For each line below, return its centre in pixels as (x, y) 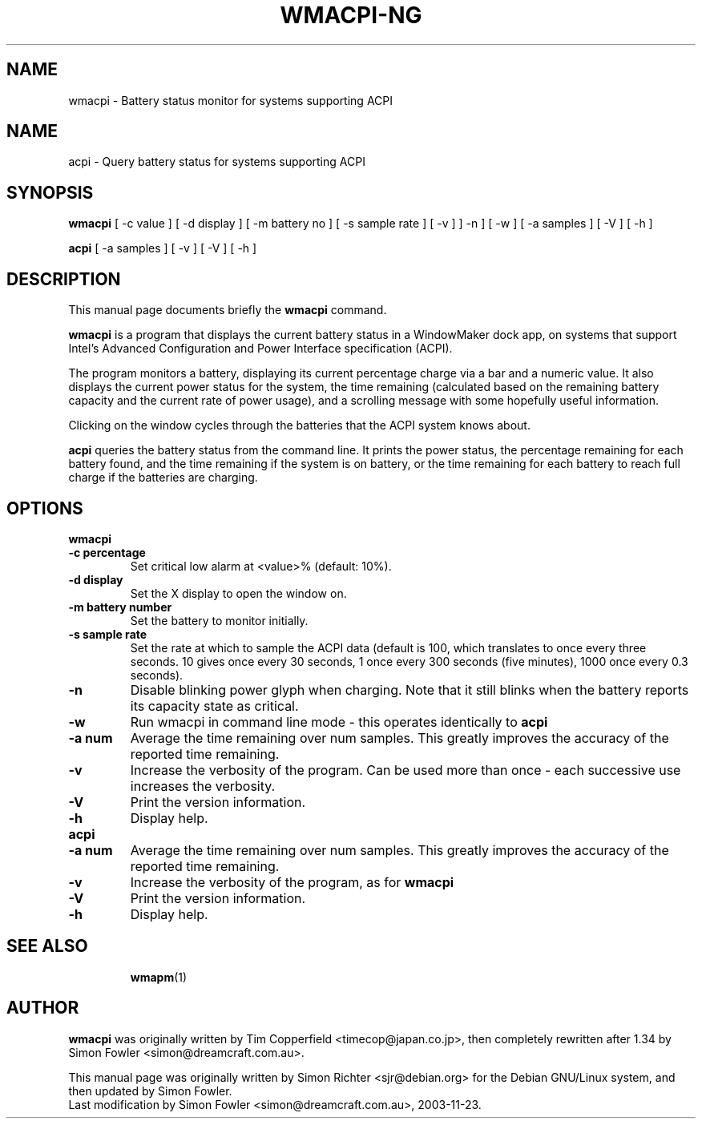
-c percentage (107, 552)
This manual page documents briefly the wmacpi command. (228, 310)
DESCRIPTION (64, 279)
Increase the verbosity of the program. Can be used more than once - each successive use (405, 770)
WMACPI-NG (351, 15)
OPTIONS (45, 508)
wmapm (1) (159, 977)
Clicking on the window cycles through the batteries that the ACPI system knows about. (299, 425)
